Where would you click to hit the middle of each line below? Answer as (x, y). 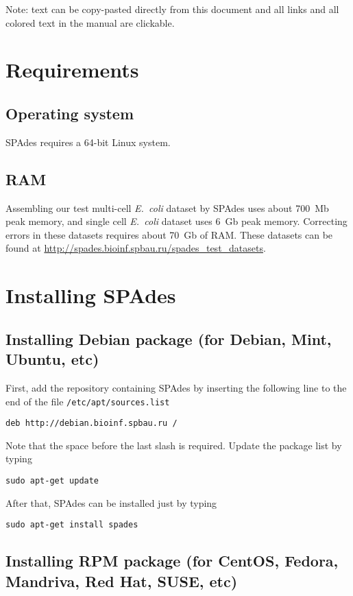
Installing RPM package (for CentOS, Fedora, (172, 561)
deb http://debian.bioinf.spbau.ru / (92, 424)
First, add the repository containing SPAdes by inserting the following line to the (176, 387)
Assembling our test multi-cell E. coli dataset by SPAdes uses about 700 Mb (167, 207)
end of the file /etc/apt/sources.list (88, 401)
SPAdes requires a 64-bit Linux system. (88, 142)
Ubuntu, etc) (52, 359)
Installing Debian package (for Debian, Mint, (169, 338)
